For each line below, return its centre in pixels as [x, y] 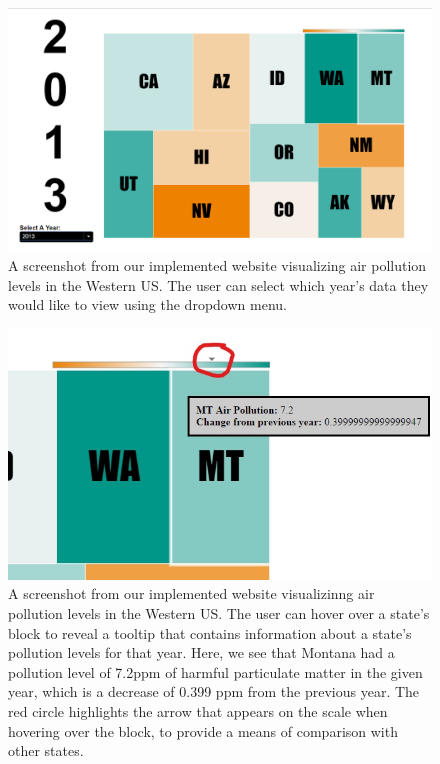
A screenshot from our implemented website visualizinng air [191, 593]
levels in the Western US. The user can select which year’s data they [218, 284]
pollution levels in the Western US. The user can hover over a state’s [219, 613]
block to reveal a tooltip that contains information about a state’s [210, 632]
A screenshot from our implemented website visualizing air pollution [217, 265]
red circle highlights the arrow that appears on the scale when [198, 710]
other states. [46, 750]
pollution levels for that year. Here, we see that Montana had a [201, 652]
